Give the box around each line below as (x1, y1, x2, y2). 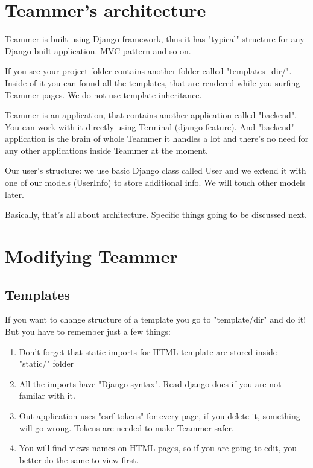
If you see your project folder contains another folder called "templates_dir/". (5, 65, 292, 77)
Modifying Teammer (5, 244, 178, 268)
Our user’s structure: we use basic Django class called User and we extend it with (5, 164, 306, 177)
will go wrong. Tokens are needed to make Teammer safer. (19, 421, 234, 434)
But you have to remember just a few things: (5, 325, 171, 338)
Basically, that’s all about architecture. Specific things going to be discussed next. (5, 208, 307, 221)
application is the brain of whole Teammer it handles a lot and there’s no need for (5, 132, 309, 145)
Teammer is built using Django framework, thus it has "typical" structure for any (5, 33, 305, 45)
